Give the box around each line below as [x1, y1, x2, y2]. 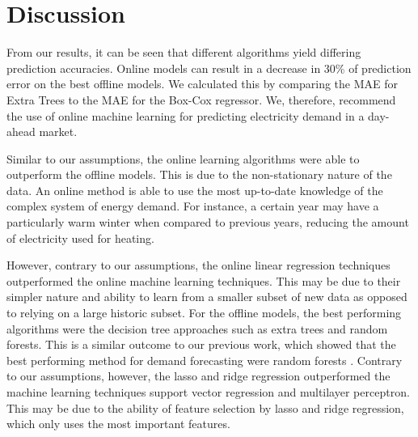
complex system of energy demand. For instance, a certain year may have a [6, 197, 379, 214]
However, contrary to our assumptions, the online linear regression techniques [6, 257, 391, 274]
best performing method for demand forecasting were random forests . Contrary [6, 351, 403, 368]
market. [39, 123, 78, 140]
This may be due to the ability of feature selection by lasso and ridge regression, [6, 399, 404, 416]
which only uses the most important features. [6, 415, 230, 432]
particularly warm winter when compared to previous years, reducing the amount [6, 214, 409, 231]
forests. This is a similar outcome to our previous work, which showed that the [6, 336, 396, 353]
